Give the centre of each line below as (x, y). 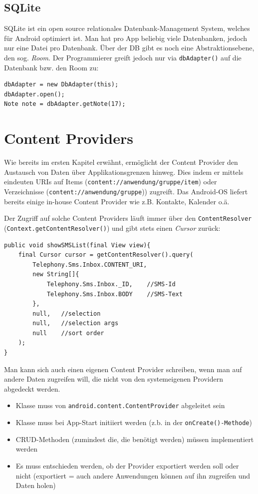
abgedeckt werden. (32, 388)
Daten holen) (36, 485)
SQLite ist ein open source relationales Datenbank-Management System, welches (127, 28)
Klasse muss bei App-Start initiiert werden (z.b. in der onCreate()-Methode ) (134, 422)
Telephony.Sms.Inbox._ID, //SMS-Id (111, 284)
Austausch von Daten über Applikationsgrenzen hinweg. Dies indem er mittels (124, 172)
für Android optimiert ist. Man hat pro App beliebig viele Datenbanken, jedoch (126, 38)
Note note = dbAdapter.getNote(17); (65, 104)
